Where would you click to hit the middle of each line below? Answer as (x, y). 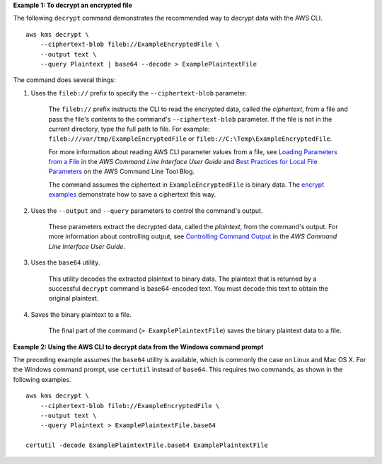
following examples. (42, 379)
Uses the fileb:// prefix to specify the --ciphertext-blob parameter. (139, 93)
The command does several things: (64, 80)
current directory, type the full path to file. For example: (129, 129)
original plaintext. (74, 298)
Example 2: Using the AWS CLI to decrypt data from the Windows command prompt (138, 347)
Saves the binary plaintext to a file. (81, 314)
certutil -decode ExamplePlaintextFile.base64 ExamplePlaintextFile (147, 445)
